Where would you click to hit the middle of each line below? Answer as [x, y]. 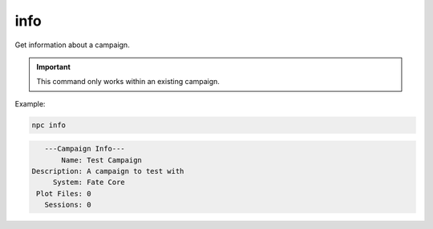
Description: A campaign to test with [108, 171]
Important [54, 66]
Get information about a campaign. [72, 45]
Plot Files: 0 [64, 193]
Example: [30, 103]
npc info [49, 125]
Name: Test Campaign [101, 160]
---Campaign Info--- [85, 149]
